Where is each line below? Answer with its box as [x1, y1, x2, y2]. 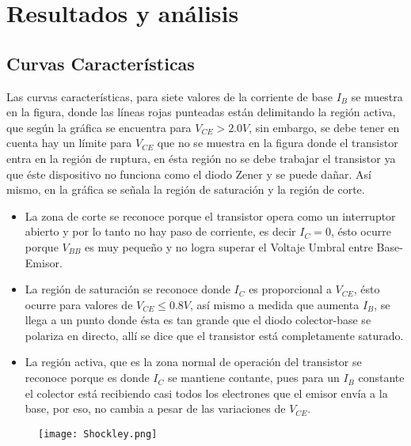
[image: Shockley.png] [38, 428, 158, 440]
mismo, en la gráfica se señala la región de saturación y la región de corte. [6, 181, 365, 198]
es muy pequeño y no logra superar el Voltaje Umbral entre [85, 238, 373, 255]
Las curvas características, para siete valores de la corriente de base [6, 88, 333, 104]
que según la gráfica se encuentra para [6, 119, 192, 135]
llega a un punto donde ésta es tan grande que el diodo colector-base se [25, 312, 371, 328]
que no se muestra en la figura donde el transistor [157, 134, 398, 151]
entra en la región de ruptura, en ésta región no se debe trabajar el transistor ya [6, 149, 396, 166]
